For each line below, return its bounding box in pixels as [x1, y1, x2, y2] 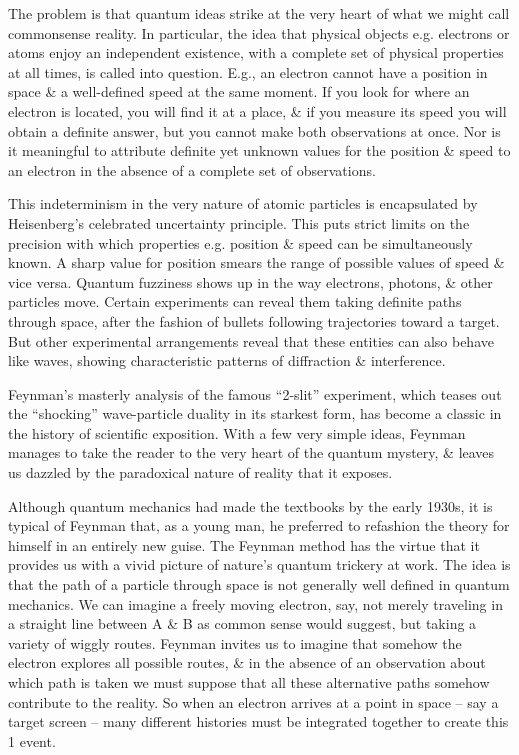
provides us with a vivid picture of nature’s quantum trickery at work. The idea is [8, 554, 511, 575]
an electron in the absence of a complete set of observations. [8, 159, 376, 180]
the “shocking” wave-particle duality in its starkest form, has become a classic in [8, 403, 502, 424]
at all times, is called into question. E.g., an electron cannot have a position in [8, 61, 488, 82]
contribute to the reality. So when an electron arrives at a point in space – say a [8, 691, 499, 712]
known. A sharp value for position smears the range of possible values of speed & [8, 252, 505, 273]
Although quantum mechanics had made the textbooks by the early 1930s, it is [8, 495, 493, 516]
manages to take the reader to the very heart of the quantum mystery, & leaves [8, 442, 495, 463]
